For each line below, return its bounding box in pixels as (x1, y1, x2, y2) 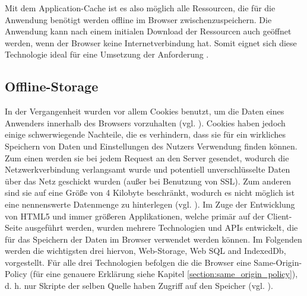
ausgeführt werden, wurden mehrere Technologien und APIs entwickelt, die (25, 221, 298, 234)
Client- (267, 209, 292, 222)
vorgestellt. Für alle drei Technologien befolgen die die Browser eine (5, 256, 251, 268)
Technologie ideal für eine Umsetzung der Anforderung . (5, 48, 209, 61)
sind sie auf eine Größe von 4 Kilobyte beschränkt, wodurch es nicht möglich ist (5, 186, 295, 199)
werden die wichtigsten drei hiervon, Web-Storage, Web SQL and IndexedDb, (5, 244, 286, 257)
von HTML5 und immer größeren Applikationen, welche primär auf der (5, 209, 265, 222)
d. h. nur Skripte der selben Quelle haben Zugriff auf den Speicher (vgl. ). (5, 279, 273, 292)
